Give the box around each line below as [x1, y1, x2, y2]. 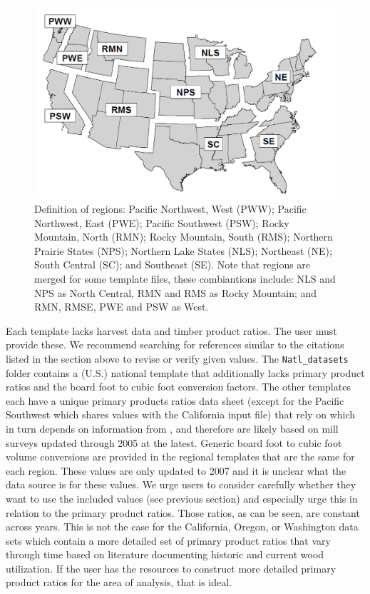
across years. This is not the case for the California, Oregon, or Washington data [6, 519, 359, 534]
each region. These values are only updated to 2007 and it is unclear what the [6, 463, 346, 478]
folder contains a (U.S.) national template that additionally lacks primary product [6, 365, 365, 380]
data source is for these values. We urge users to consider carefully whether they [6, 477, 356, 492]
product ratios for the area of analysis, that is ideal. [6, 575, 232, 590]
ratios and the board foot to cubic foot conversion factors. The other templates [6, 379, 351, 394]
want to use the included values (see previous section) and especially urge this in [6, 490, 358, 505]
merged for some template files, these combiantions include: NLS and [34, 271, 336, 286]
